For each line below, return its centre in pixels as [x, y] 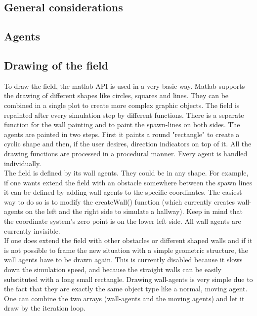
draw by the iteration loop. [45, 308]
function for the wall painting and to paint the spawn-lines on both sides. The [122, 124]
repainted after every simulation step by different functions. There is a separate [124, 115]
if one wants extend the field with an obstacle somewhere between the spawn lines [128, 182]
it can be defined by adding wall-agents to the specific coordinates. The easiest [123, 192]
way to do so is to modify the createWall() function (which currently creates [120, 201]
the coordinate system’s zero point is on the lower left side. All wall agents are [123, 221]
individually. [23, 163]
